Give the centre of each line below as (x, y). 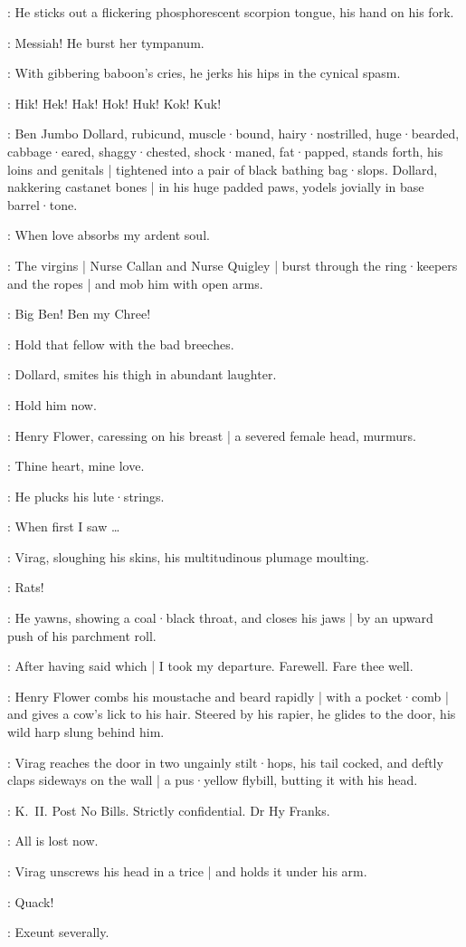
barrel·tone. (43, 204)
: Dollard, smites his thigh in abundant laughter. (142, 374)
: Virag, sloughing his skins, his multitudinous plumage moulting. (188, 556)
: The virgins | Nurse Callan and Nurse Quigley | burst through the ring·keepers (233, 265)
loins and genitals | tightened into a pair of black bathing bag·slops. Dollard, (223, 169)
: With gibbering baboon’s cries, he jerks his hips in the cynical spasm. (204, 73)
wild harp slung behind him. (86, 732)
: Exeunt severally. (58, 932)
